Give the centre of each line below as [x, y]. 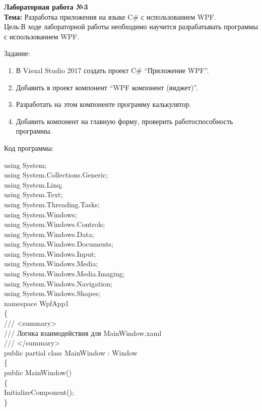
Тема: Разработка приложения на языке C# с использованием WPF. [110, 16]
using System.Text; [34, 194]
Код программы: [29, 148]
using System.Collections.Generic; [56, 175]
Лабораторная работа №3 [46, 7]
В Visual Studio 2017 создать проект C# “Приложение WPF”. [112, 70]
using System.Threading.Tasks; [52, 204]
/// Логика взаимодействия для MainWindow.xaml [83, 333]
